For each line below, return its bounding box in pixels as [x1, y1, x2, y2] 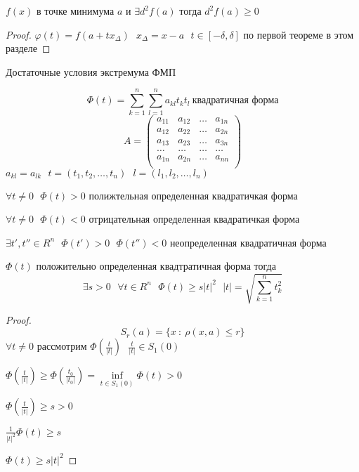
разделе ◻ [6, 41, 51, 55]
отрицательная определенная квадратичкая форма [89, 211, 300, 226]
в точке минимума [37, 4, 115, 18]
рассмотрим [37, 339, 87, 353]
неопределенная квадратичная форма [169, 235, 327, 249]
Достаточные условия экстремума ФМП [6, 64, 176, 79]
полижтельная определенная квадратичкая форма [89, 188, 298, 202]
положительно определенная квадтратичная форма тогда [36, 258, 276, 273]
